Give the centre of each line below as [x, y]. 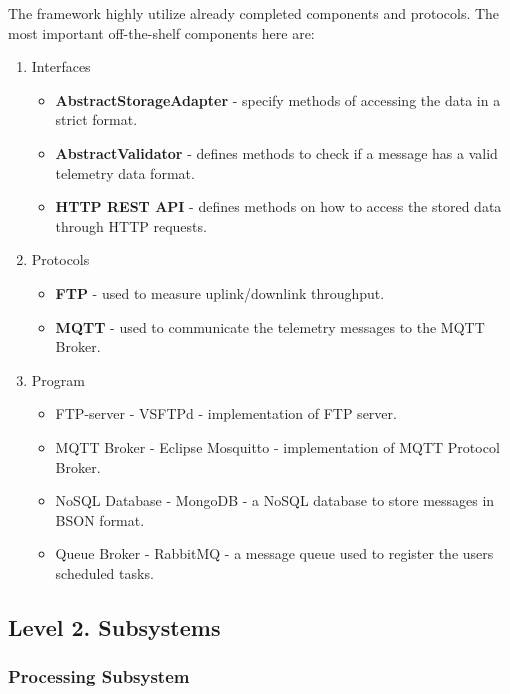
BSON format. [100, 519]
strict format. [96, 119]
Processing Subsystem [99, 676]
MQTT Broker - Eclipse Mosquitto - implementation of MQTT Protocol [277, 446]
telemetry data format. [125, 172]
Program [58, 379]
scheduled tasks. [104, 572]
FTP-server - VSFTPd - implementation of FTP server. [226, 413]
